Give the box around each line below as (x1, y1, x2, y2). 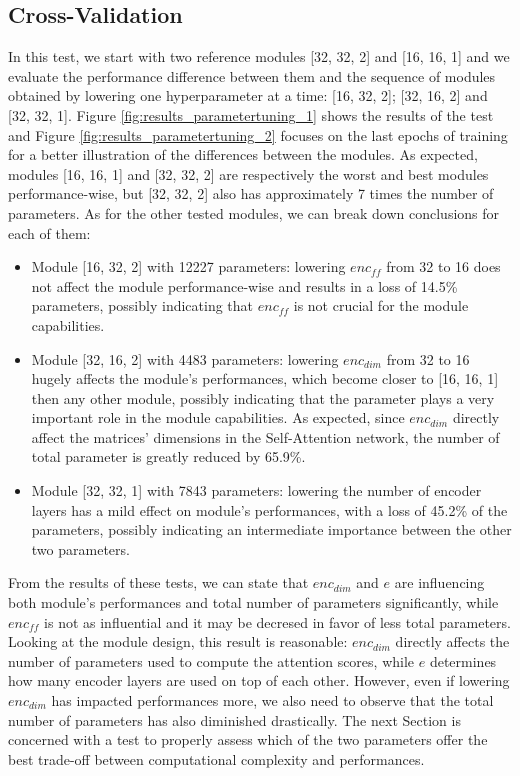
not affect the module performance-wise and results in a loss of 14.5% (31, 275, 458, 296)
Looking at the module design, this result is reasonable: (8, 631, 348, 652)
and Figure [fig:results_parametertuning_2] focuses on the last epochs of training (8, 124, 508, 145)
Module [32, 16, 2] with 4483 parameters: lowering (31, 348, 339, 369)
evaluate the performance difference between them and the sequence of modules (8, 65, 496, 86)
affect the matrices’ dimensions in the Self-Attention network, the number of (31, 426, 500, 447)
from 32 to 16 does (386, 256, 501, 277)
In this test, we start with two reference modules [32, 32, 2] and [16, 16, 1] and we (8, 46, 510, 67)
